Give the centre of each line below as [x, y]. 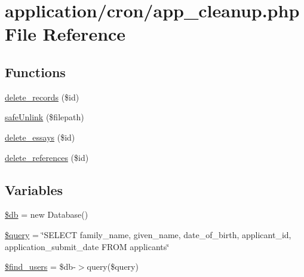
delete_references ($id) [47, 157]
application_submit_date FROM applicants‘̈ [87, 246]
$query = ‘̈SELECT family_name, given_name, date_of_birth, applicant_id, [148, 234]
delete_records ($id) [42, 97]
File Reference [65, 34]
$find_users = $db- [40, 267]
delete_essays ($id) [40, 137]
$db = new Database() [47, 214]
